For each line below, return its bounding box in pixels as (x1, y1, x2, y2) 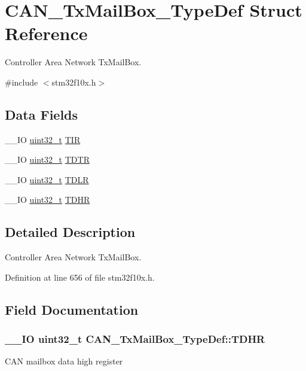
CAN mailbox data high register (5, 355, 123, 367)
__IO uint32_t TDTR (5, 153, 90, 166)
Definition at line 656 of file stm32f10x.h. (5, 270, 155, 283)
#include (5, 75, 38, 88)
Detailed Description (5, 223, 136, 241)
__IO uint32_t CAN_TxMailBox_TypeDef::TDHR (5, 332, 265, 346)
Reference (5, 21, 88, 45)
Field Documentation (5, 300, 139, 318)
